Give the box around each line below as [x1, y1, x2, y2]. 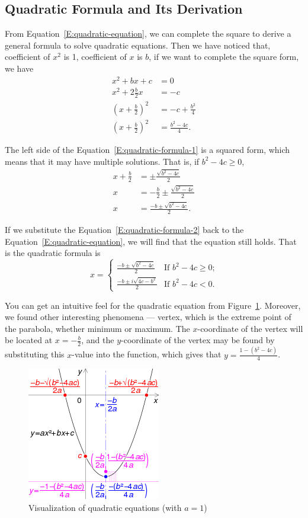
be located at [5, 334, 53, 346]
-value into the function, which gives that [72, 348, 222, 360]
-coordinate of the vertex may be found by [121, 334, 275, 346]
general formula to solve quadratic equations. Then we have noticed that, [5, 39, 271, 51]
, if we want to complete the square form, [149, 50, 299, 63]
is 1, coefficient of [63, 50, 127, 63]
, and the [81, 334, 114, 346]
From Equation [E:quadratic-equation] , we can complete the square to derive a [5, 27, 291, 40]
